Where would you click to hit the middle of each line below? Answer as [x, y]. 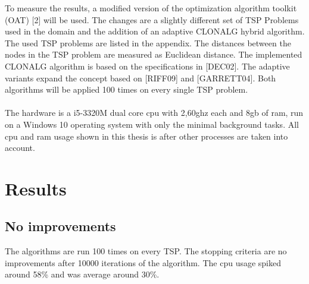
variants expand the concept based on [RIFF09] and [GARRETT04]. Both [141, 78]
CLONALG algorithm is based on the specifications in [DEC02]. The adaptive [147, 66]
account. [20, 148]
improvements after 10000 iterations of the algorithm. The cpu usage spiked [143, 262]
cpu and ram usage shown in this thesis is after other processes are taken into [146, 136]
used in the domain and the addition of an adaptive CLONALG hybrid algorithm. [155, 31]
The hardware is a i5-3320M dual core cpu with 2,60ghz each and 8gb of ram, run [154, 113]
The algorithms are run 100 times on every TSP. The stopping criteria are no [146, 251]
